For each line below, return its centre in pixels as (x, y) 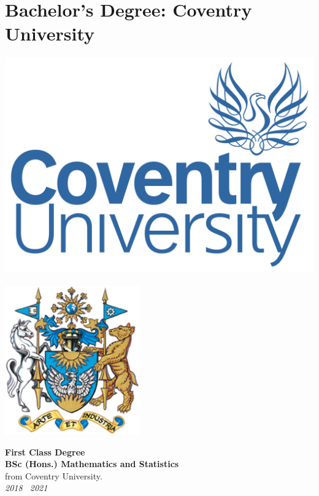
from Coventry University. (54, 475)
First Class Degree (45, 451)
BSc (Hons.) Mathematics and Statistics (92, 464)
